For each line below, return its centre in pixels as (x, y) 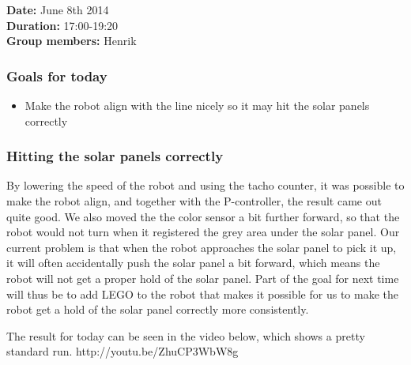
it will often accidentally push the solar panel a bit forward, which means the (193, 263)
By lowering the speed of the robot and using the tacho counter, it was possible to (205, 185)
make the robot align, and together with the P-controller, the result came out (194, 201)
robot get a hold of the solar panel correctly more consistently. (158, 309)
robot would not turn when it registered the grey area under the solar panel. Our (203, 232)
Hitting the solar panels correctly (115, 156)
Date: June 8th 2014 (58, 9)
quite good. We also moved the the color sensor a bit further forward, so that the (203, 216)
